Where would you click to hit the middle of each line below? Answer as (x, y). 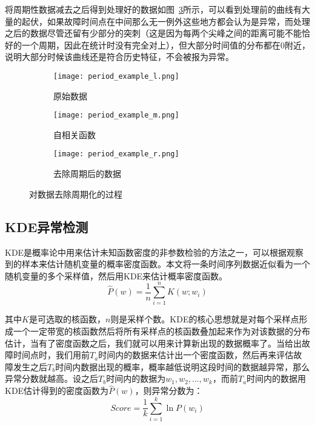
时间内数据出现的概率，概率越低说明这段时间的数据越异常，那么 (183, 366)
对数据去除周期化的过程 (76, 194)
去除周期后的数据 (87, 174)
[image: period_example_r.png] (116, 154)
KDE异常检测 (47, 226)
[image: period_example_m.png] (116, 115)
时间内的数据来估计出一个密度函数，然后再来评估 (196, 355)
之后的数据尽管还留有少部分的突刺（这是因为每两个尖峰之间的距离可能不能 (153, 33)
